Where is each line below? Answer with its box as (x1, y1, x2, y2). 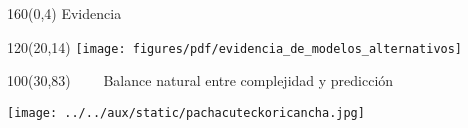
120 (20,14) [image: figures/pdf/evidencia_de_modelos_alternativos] (7, 36, 463, 57)
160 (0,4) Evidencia (7, 3, 122, 23)
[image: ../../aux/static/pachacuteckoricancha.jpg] (7, 105, 365, 120)
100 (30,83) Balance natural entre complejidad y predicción (7, 70, 394, 91)
